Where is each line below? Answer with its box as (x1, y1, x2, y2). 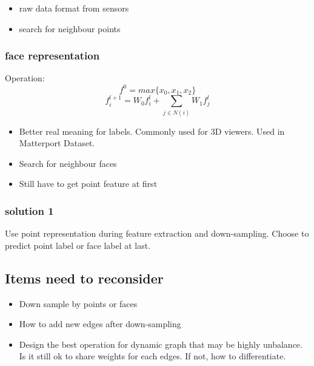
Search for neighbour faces (19, 157, 117, 169)
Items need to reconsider (5, 268, 164, 287)
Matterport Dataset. (19, 137, 95, 149)
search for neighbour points (19, 22, 121, 35)
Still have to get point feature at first (19, 177, 158, 190)
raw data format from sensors (19, 2, 129, 14)
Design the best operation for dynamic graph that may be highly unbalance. (19, 337, 302, 350)
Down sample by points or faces (19, 297, 138, 310)
